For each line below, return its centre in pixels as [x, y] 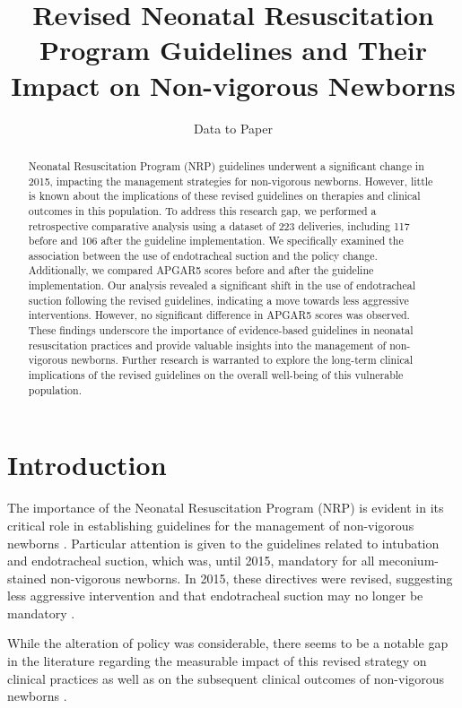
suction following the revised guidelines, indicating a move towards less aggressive [218, 300]
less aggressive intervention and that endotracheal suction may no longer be [215, 596]
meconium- [409, 561]
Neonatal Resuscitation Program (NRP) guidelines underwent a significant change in [226, 165]
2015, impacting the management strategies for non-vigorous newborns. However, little [231, 181]
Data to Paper [233, 128]
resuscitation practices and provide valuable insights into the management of [207, 345]
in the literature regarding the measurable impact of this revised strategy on [217, 661]
